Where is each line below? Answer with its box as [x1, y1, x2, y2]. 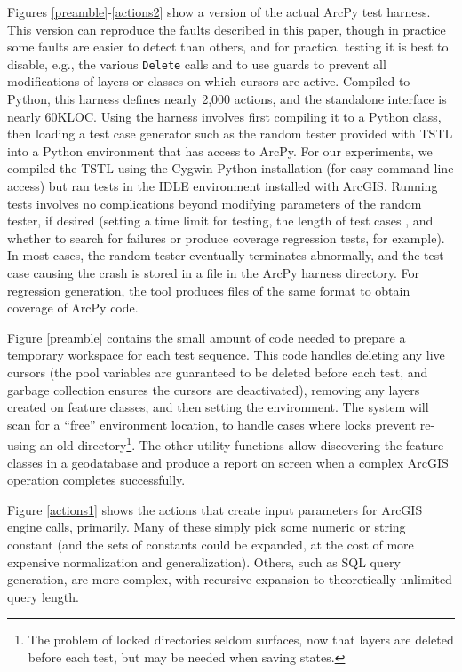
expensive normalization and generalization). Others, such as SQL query [7, 552, 401, 571]
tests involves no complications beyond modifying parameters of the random [7, 194, 422, 212]
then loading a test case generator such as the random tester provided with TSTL [7, 124, 453, 143]
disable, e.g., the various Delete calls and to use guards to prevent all [7, 54, 386, 73]
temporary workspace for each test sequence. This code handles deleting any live [7, 345, 445, 364]
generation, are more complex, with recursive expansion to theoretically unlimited [7, 570, 452, 589]
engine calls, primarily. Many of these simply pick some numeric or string [7, 518, 406, 536]
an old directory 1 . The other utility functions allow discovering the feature [39, 433, 444, 454]
